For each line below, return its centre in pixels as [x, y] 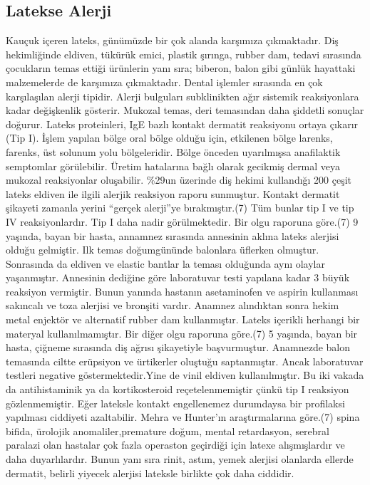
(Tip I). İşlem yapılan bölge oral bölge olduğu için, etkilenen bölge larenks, [169, 138]
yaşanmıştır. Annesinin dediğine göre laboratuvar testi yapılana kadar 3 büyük [178, 277]
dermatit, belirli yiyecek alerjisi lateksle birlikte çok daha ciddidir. [150, 473]
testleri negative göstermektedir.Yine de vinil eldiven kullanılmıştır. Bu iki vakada [185, 375]
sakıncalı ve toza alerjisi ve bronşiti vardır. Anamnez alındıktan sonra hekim [173, 305]
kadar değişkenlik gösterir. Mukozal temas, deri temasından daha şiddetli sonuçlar [185, 110]
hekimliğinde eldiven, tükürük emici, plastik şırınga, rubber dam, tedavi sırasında [184, 54]
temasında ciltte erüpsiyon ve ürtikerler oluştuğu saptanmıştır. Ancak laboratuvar [185, 361]
